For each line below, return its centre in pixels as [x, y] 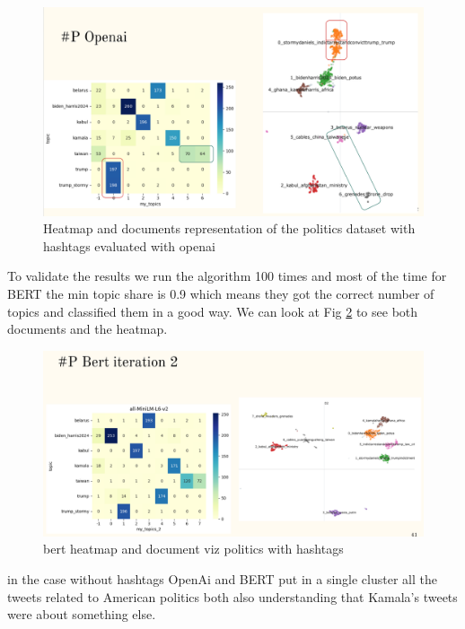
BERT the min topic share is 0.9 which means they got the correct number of [221, 294]
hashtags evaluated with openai [129, 245]
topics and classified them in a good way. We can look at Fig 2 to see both [213, 311]
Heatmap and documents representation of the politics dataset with [229, 228]
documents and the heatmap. [88, 329]
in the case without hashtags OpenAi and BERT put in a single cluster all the [222, 579]
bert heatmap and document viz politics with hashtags [193, 549]
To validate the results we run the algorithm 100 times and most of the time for [227, 276]
